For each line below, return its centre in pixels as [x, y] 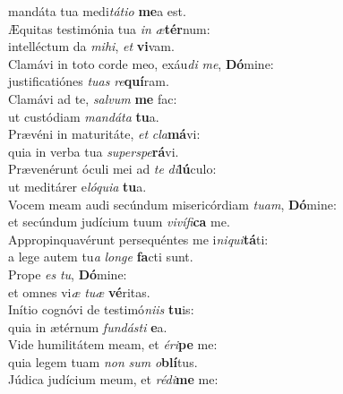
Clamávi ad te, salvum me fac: [93, 98]
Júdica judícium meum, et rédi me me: [113, 379]
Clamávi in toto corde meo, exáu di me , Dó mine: [141, 63]
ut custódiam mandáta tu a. [84, 116]
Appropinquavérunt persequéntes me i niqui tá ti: [138, 239]
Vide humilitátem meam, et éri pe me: [113, 344]
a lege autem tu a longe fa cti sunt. [101, 257]
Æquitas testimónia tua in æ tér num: [109, 28]
